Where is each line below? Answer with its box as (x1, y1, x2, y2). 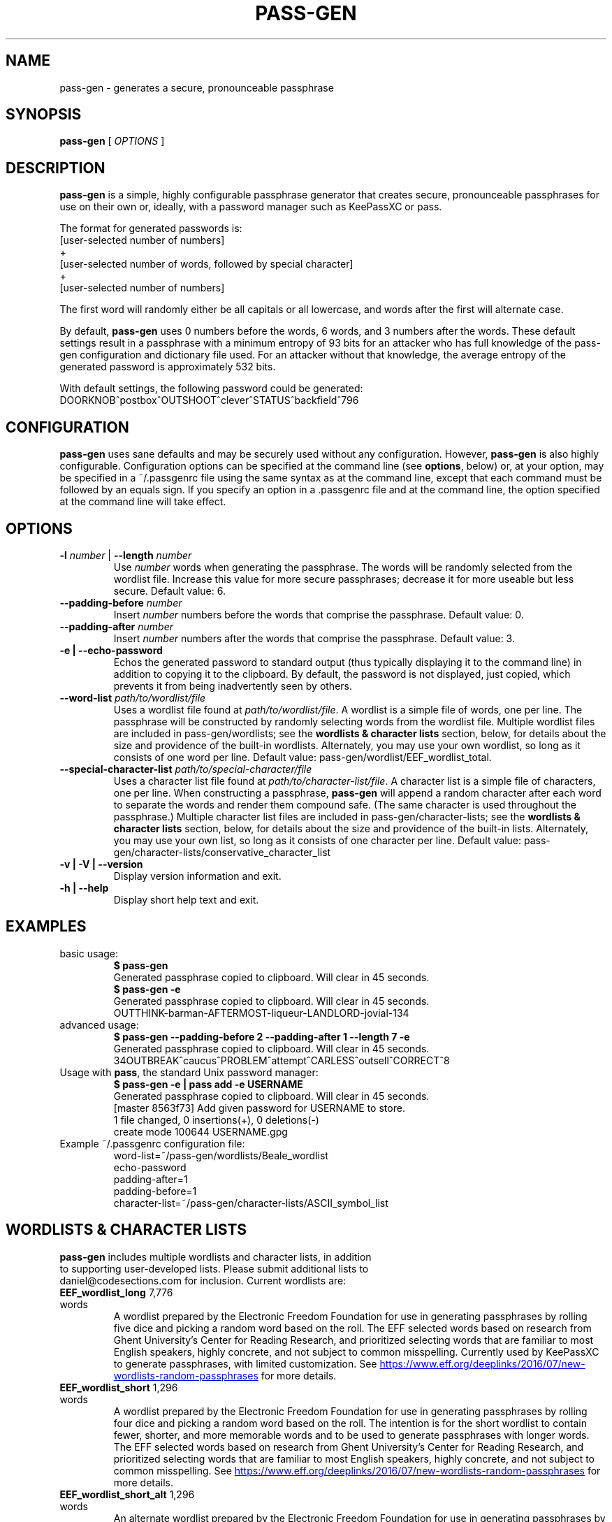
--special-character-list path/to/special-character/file (59, 762, 312, 775)
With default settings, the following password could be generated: (59, 382, 363, 395)
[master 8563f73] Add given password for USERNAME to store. (113, 1101, 405, 1114)
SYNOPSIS (6, 106, 82, 124)
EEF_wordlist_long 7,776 (59, 1286, 173, 1298)
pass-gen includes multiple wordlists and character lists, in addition (59, 1250, 372, 1263)
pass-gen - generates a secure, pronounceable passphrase (59, 81, 334, 94)
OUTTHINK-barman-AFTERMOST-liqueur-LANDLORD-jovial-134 (113, 1006, 409, 1019)
